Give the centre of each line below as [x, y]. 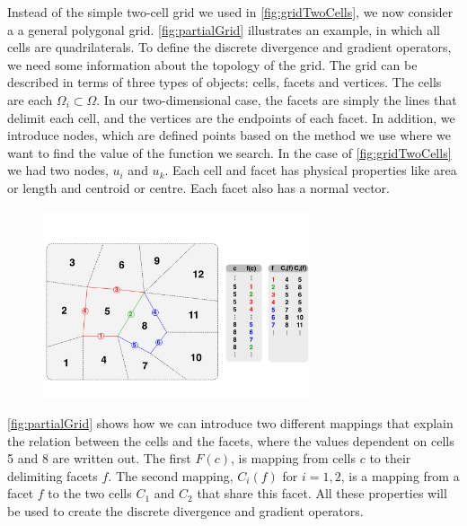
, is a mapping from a [400, 475]
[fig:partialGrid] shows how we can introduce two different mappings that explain [230, 422]
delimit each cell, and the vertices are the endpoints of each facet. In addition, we [231, 117]
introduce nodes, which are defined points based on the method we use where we [229, 135]
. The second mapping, [171, 475]
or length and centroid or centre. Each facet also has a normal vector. [199, 187]
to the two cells [90, 493]
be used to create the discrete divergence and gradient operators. [185, 510]
